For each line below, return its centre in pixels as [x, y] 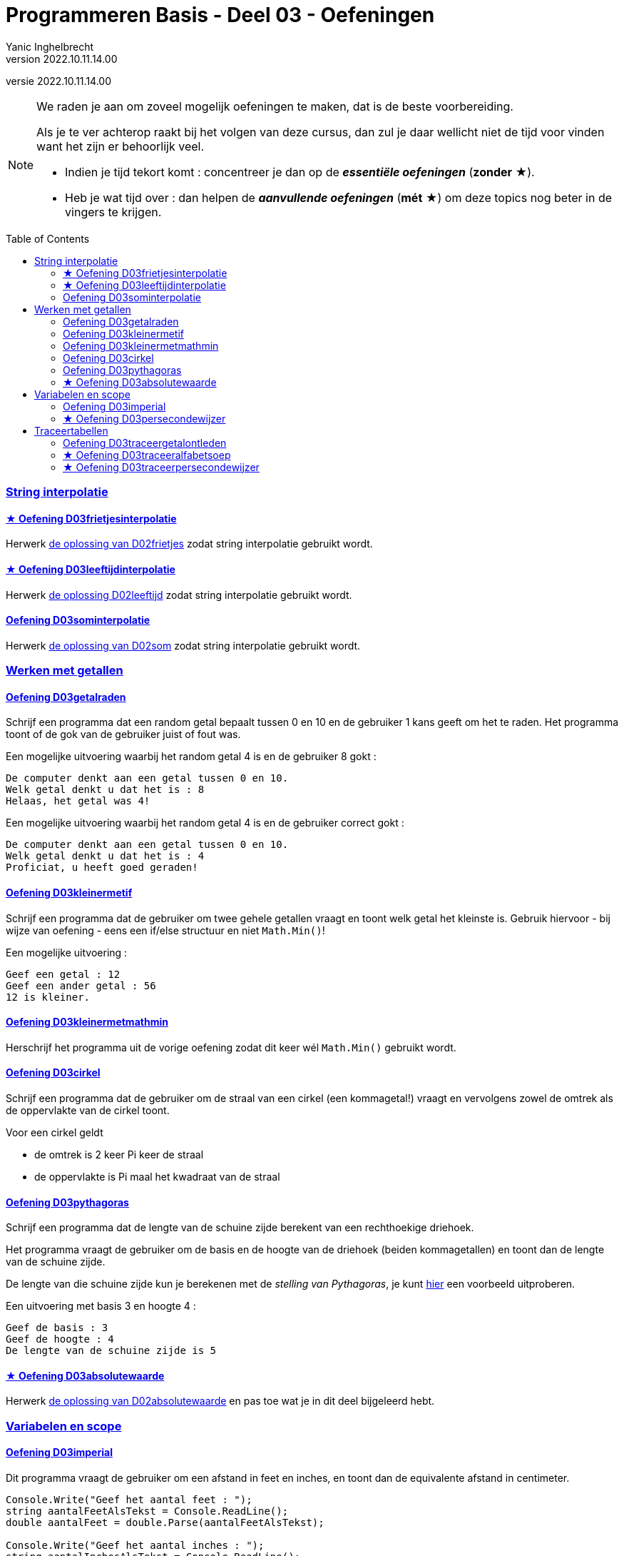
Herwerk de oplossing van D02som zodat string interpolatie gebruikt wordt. [183, 645]
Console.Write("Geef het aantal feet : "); [129, 1500]
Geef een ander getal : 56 [81, 985]
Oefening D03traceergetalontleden [145, 443]
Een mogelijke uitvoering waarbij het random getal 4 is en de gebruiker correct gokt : [205, 823]
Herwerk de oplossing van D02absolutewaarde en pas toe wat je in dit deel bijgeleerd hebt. [220, 1401]
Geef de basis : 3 [57, 1328]
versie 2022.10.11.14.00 [58, 81]
